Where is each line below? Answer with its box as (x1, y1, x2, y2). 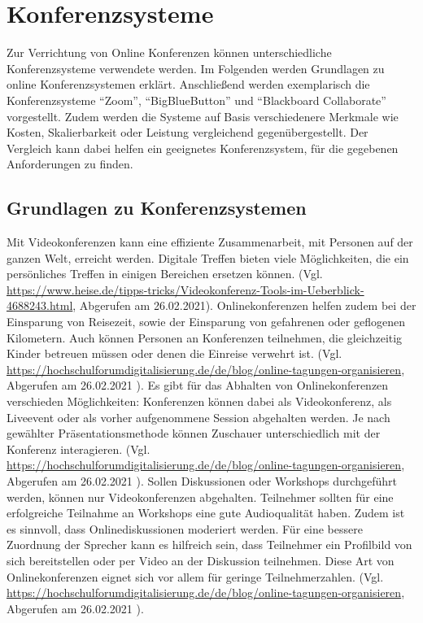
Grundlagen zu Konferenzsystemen (7, 195, 307, 220)
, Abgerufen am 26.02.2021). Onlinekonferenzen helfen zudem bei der (72, 297, 416, 314)
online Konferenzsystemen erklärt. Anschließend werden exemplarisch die (7, 76, 370, 93)
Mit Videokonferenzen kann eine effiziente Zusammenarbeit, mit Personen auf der (7, 233, 413, 251)
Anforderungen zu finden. (7, 155, 133, 172)
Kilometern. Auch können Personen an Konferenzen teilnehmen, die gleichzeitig (7, 329, 403, 346)
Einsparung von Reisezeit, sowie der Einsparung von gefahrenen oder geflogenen (7, 313, 405, 330)
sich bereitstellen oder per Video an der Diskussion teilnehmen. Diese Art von (7, 551, 395, 569)
